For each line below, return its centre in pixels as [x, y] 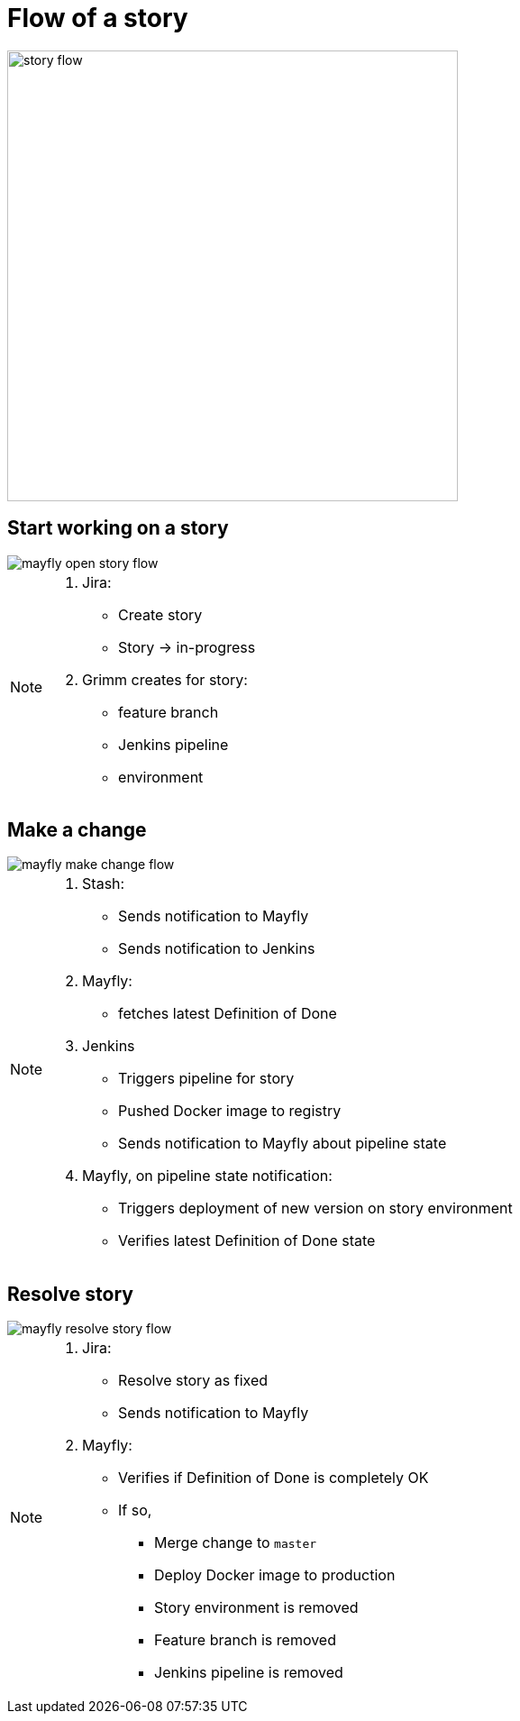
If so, [135, 1510]
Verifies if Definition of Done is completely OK [274, 1478]
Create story [160, 614]
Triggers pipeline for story [206, 1079]
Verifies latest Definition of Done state [247, 1241]
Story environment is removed [256, 1608]
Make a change [77, 830]
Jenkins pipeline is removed [249, 1673]
